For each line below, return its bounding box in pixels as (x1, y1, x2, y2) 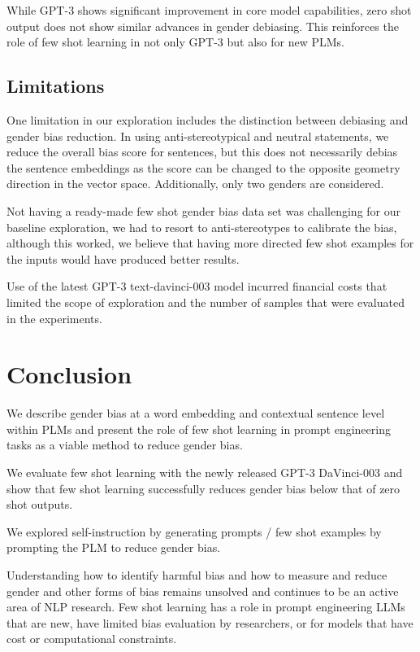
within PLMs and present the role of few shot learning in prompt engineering (6, 420, 391, 437)
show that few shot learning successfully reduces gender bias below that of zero (6, 479, 401, 497)
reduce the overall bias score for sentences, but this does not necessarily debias (6, 143, 398, 160)
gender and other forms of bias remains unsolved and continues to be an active (6, 582, 399, 599)
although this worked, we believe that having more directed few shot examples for (6, 234, 414, 252)
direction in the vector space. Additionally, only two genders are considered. (6, 175, 384, 192)
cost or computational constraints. (6, 630, 177, 647)
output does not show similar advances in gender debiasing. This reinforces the (6, 17, 399, 34)
